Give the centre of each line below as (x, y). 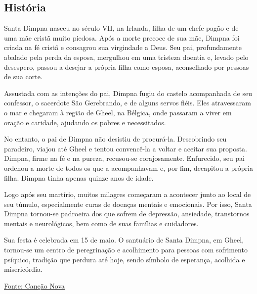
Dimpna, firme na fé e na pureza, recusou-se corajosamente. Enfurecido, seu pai (124, 158)
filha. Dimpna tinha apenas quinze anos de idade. (79, 177)
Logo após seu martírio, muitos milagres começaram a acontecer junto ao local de (128, 194)
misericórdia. (23, 269)
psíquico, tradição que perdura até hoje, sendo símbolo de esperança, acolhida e (125, 259)
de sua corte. (23, 76)
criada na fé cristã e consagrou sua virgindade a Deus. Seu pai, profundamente (123, 47)
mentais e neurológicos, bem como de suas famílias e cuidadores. (101, 223)
